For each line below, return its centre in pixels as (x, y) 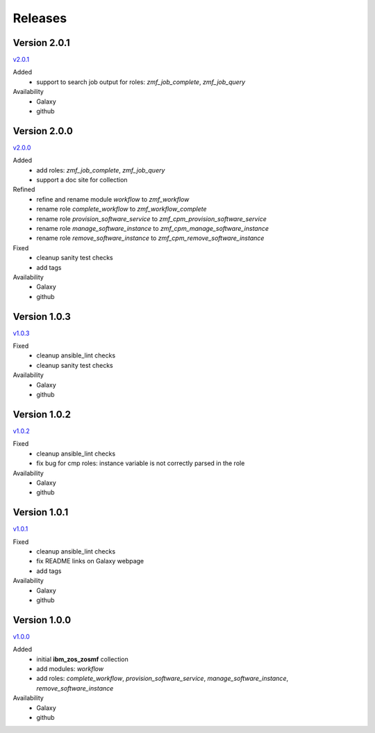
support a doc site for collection (82, 180)
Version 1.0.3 (42, 316)
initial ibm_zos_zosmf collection (82, 659)
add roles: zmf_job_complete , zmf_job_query (101, 170)
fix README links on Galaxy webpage (90, 561)
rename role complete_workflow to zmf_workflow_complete (122, 209)
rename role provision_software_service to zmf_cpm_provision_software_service (151, 218)
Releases (40, 18)
